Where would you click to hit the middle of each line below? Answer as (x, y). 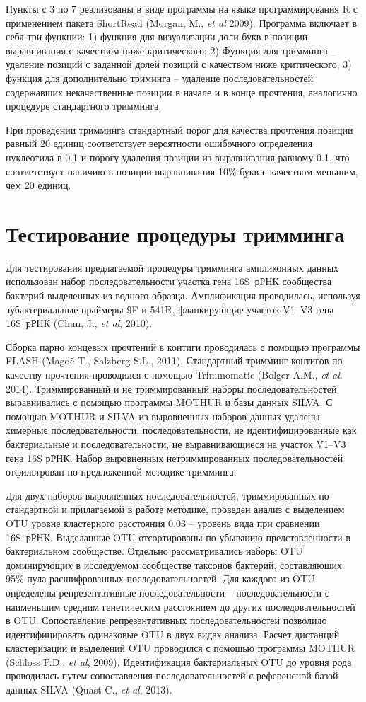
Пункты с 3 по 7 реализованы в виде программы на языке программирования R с (182, 8)
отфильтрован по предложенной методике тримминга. (121, 472)
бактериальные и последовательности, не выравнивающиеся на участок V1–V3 (176, 443)
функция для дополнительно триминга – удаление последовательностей (160, 77)
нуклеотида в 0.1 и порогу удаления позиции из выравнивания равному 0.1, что (178, 157)
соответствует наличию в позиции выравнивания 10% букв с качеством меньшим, (182, 171)
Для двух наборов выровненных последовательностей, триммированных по (167, 495)
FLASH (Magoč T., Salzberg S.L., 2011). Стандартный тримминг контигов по (174, 361)
